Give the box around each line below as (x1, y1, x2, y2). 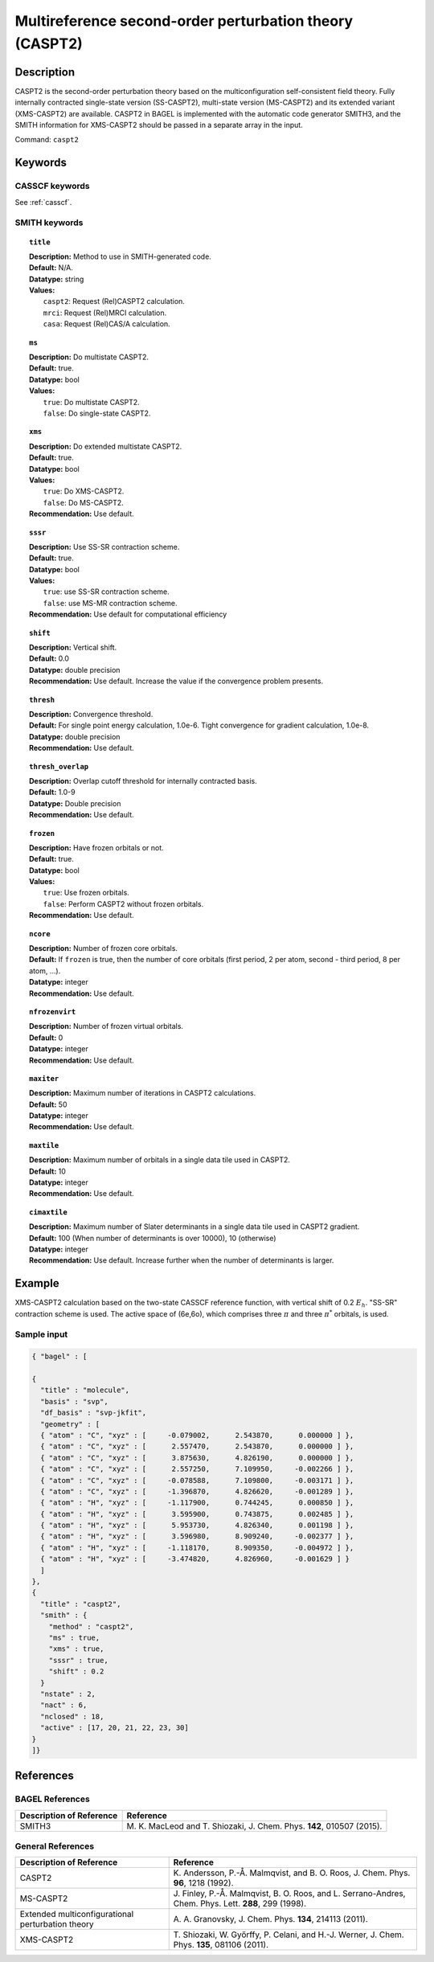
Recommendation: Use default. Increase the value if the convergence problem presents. (29, 676, 324, 686)
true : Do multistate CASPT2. (43, 397, 140, 407)
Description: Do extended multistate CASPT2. (29, 441, 182, 451)
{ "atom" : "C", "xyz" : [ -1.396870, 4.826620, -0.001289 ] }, (40, 1487, 354, 1496)
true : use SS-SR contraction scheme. (43, 587, 170, 596)
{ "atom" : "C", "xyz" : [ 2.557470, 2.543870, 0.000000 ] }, (40, 1442, 354, 1451)
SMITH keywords (14, 217, 84, 228)
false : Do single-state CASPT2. (43, 408, 151, 418)
